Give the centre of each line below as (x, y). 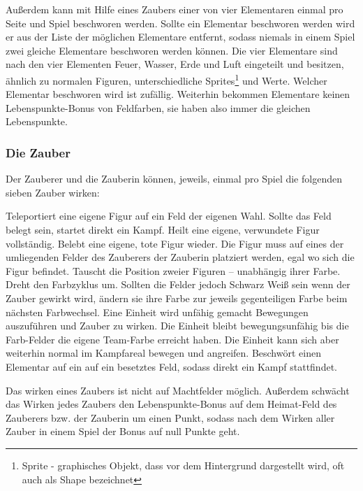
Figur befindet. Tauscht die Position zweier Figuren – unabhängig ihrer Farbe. (173, 270)
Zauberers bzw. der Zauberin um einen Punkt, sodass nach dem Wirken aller (170, 417)
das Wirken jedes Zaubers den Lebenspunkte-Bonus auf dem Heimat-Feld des (171, 404)
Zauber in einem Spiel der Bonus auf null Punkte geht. (123, 431)
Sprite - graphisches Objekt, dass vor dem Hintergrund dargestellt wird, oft (183, 465)
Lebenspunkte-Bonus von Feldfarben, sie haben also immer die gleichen (158, 107)
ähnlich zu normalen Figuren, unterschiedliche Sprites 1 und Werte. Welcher (166, 79)
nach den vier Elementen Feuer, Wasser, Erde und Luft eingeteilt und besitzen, (175, 64)
